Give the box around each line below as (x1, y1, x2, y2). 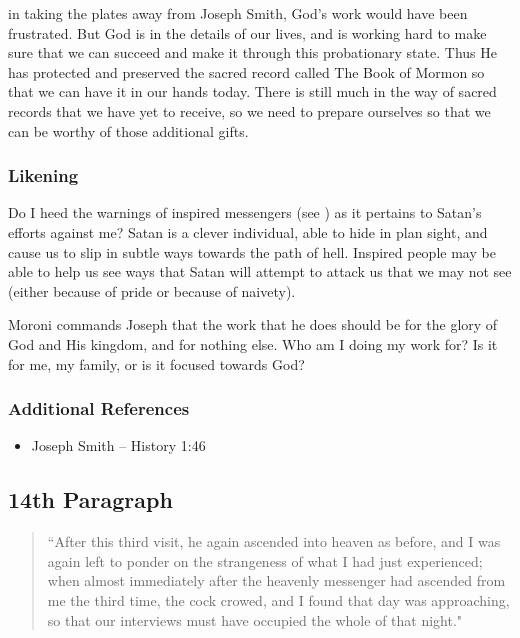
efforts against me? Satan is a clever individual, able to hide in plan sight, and (8, 221, 488, 242)
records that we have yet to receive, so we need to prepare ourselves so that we (8, 100, 491, 121)
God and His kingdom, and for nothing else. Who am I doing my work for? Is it (8, 333, 498, 354)
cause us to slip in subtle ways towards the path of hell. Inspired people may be (8, 241, 496, 262)
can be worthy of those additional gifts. (8, 120, 249, 141)
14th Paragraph (8, 484, 173, 515)
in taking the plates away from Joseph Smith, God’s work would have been (8, 3, 468, 23)
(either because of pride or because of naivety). (8, 280, 296, 301)
